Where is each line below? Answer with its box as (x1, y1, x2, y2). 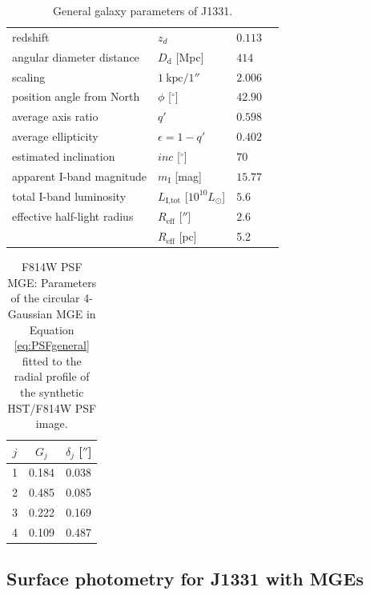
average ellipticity (12, 128, 99, 145)
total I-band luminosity (12, 188, 127, 205)
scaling (12, 68, 46, 85)
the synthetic (19, 383, 84, 400)
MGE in (55, 305, 96, 322)
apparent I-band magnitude (12, 167, 147, 184)
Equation (29, 321, 74, 337)
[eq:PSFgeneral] (14, 337, 90, 353)
